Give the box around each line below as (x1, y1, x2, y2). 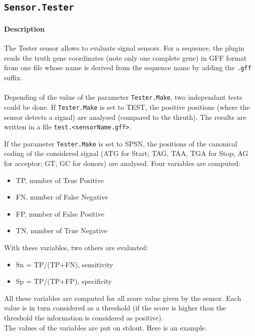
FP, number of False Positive (16, 208, 105, 219)
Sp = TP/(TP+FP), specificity (16, 276, 112, 286)
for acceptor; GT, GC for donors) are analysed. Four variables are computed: (4, 158, 240, 168)
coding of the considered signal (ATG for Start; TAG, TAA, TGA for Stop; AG (4, 148, 248, 158)
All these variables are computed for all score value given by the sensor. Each (4, 292, 241, 303)
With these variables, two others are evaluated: (4, 242, 148, 252)
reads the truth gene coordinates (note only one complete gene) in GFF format (4, 52, 247, 63)
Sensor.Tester (4, 2, 74, 13)
